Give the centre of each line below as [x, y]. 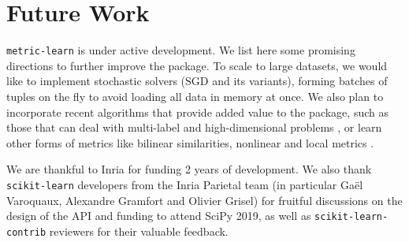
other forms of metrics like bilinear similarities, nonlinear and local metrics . [190, 142]
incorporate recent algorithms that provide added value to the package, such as [197, 112]
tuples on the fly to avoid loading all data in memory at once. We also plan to [195, 96]
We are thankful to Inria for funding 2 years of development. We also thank [189, 169]
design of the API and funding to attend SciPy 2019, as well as [159, 216]
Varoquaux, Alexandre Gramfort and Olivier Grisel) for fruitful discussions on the [204, 200]
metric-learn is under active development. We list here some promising [181, 50]
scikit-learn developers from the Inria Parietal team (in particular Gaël [185, 184]
